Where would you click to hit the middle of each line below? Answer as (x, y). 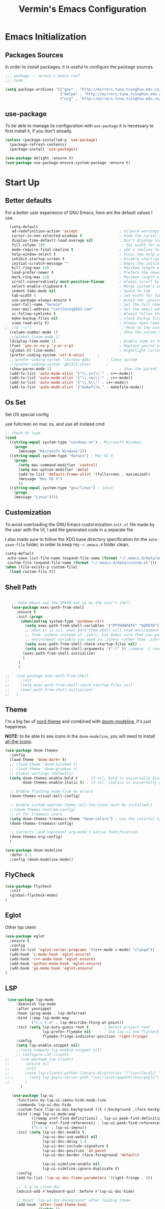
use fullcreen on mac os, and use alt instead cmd (55, 424)
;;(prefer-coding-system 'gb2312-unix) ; (59, 364)
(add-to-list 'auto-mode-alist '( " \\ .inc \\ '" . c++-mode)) (71, 378)
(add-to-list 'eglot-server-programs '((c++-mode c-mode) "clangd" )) (82, 950)
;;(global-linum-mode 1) (35, 337)
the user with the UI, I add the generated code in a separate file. (70, 530)
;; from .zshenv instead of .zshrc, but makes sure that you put (93, 635)
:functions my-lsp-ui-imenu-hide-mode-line (61, 1100)
